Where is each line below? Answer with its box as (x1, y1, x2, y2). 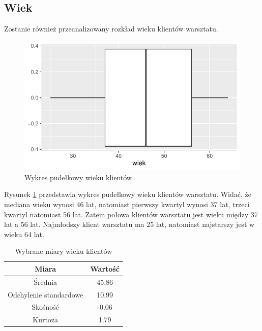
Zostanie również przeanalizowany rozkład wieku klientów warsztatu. (4, 23, 218, 34)
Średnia (34, 276, 57, 287)
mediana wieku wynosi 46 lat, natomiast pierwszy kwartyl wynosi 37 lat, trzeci (4, 198, 250, 209)
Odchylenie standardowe (8, 289, 83, 300)
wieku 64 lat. (4, 228, 44, 239)
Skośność (32, 302, 60, 312)
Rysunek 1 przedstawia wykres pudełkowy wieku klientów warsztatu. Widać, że (4, 189, 251, 200)
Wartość (90, 263, 120, 274)
